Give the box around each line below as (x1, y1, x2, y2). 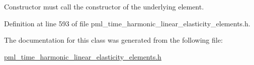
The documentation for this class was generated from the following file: (4, 35, 223, 45)
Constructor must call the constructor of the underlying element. (4, 1, 204, 11)
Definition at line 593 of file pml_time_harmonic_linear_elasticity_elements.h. (4, 18, 250, 28)
